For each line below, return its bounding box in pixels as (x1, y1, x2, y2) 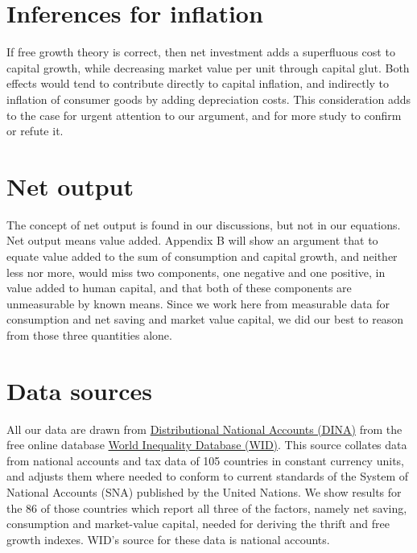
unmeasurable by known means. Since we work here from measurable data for (6, 295, 390, 312)
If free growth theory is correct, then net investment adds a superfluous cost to (6, 43, 395, 60)
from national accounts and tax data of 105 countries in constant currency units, (6, 452, 404, 468)
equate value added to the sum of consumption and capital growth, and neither (6, 248, 398, 264)
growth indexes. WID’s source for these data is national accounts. (6, 530, 330, 547)
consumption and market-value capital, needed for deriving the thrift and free (6, 515, 390, 532)
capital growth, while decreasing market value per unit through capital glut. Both (6, 59, 410, 76)
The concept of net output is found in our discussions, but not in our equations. (6, 216, 401, 233)
